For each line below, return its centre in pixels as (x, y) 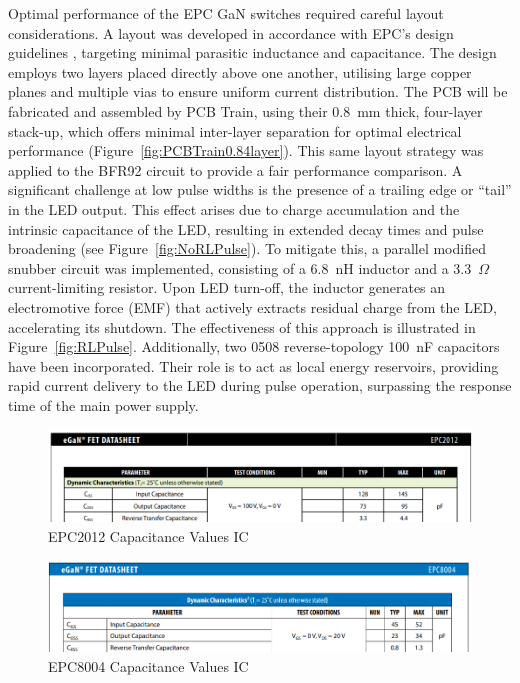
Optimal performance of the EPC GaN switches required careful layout (226, 13)
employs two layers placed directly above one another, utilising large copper (240, 71)
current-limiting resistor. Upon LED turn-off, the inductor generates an (227, 287)
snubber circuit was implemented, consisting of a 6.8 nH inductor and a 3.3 (240, 267)
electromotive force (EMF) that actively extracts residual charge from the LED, (253, 306)
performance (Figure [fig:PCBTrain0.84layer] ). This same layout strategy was (246, 150)
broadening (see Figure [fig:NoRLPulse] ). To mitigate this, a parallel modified (247, 248)
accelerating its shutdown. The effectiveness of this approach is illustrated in (242, 326)
